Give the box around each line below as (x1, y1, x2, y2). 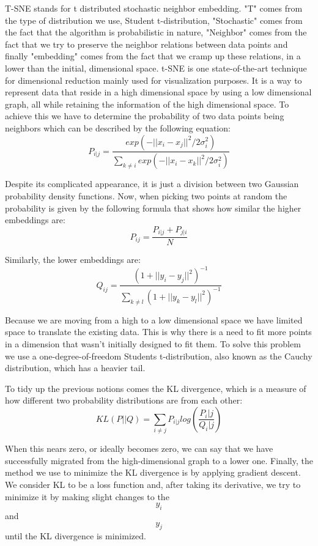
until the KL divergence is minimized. (5, 529, 146, 542)
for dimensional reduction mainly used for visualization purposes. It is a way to (5, 73, 302, 86)
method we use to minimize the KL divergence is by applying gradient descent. (5, 466, 301, 479)
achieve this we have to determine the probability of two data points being (5, 109, 284, 122)
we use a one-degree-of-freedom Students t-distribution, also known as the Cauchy (5, 349, 312, 362)
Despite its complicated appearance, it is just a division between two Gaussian (5, 177, 299, 190)
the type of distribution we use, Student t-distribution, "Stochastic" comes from (5, 13, 303, 26)
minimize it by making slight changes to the (5, 490, 169, 503)
